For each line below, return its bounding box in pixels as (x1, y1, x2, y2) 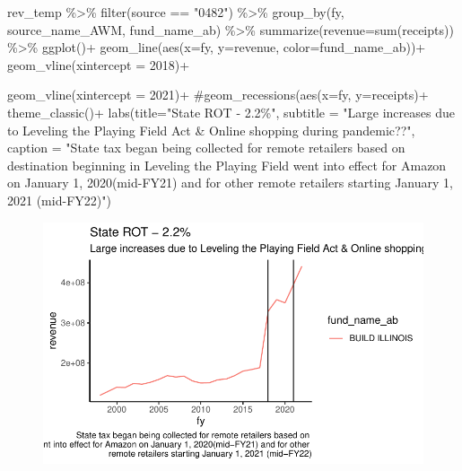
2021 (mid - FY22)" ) (7, 190, 111, 209)
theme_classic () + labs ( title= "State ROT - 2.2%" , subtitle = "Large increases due (7, 102, 455, 121)
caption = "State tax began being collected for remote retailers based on (7, 138, 405, 157)
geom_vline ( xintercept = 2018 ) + (7, 55, 190, 74)
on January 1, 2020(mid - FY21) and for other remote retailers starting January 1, (7, 173, 453, 192)
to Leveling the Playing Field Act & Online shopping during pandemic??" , (7, 120, 415, 139)
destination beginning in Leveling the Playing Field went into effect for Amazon (7, 155, 447, 174)
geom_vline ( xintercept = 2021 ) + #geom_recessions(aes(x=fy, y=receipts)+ (7, 85, 429, 104)
